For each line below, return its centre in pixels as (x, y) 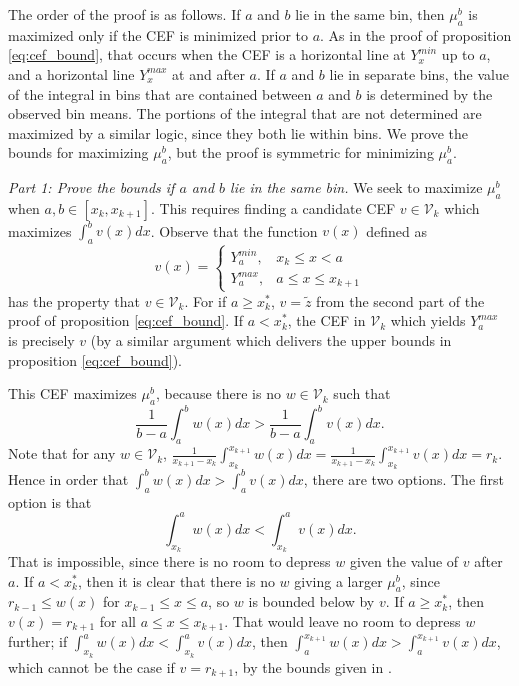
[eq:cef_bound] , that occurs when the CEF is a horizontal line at (207, 54)
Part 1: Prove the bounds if (91, 187)
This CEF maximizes (72, 393)
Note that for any (62, 453)
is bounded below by (311, 601)
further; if (38, 641)
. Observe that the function (234, 230)
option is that (50, 501)
